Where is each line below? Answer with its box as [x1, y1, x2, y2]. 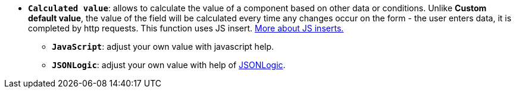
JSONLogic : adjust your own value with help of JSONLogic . [52, 60, 286, 70]
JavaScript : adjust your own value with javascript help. [52, 41, 274, 52]
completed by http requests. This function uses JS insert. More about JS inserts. [28, 23, 344, 33]
